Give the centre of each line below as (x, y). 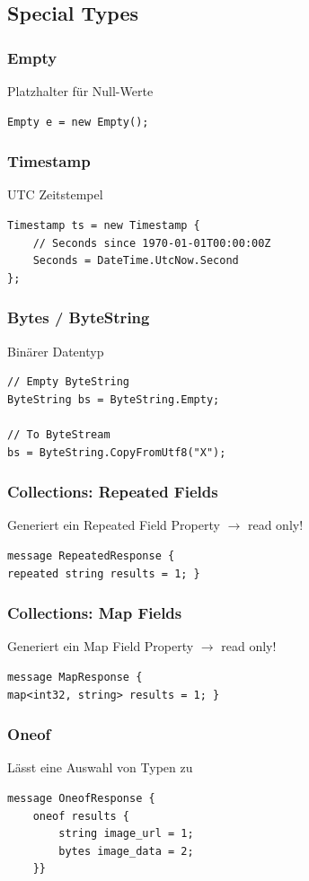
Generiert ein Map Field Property (101, 646)
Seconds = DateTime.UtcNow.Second (136, 261)
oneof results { (81, 816)
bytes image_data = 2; (126, 851)
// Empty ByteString (69, 382)
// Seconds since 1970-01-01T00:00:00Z (152, 243)
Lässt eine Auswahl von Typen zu (100, 767)
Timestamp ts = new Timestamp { (104, 225)
